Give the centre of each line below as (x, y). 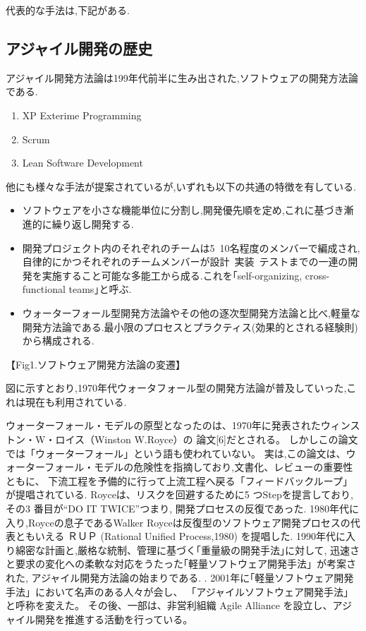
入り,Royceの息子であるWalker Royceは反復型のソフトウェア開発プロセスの (178, 522)
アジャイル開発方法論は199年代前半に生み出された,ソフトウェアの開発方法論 (182, 77)
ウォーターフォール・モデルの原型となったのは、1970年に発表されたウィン (178, 425)
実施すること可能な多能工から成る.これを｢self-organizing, (172, 275)
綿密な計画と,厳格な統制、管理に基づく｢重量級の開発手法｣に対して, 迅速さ (188, 549)
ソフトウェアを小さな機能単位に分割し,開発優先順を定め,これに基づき (183, 210)
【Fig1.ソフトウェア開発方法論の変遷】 (96, 364)
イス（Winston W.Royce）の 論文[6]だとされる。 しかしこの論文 (212, 439)
